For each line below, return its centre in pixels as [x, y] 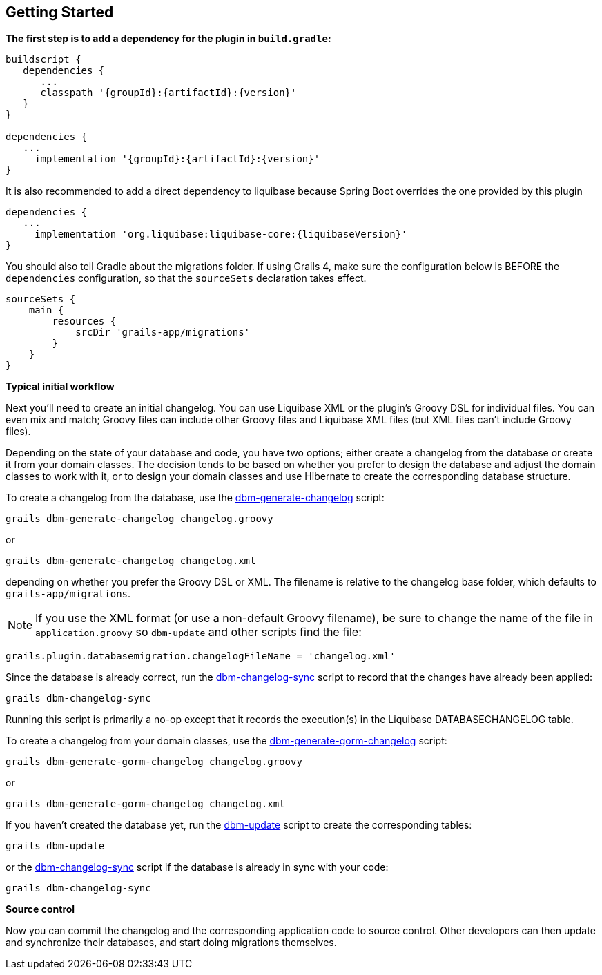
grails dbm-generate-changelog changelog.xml [131, 561]
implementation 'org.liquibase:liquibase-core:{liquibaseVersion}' [221, 234]
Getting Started [60, 12]
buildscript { [43, 60]
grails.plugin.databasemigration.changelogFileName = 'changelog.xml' [201, 656]
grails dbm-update [55, 846]
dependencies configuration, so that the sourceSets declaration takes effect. [186, 278]
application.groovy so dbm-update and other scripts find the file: [198, 632]
